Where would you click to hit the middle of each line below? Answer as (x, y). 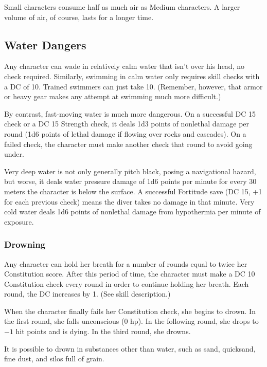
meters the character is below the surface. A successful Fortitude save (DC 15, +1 (133, 191)
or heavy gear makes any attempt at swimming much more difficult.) (113, 96)
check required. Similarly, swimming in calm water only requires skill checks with (132, 76)
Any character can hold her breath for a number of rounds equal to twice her (126, 263)
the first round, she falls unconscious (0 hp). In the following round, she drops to (131, 321)
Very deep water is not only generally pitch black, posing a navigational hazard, (130, 171)
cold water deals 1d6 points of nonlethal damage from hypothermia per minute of (132, 212)
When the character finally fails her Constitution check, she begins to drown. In (130, 311)
